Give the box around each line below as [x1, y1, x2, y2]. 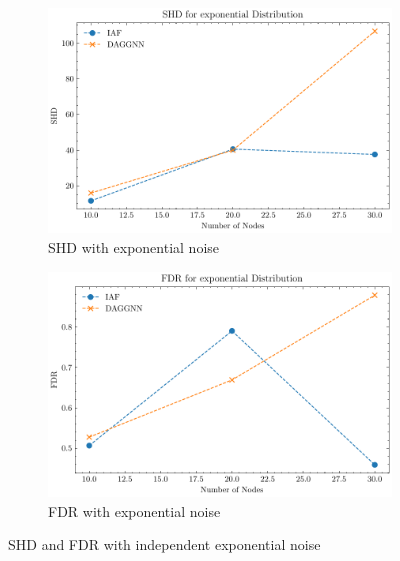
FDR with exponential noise [48, 500, 221, 521]
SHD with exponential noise [48, 236, 220, 257]
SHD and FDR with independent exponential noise [8, 534, 321, 555]
